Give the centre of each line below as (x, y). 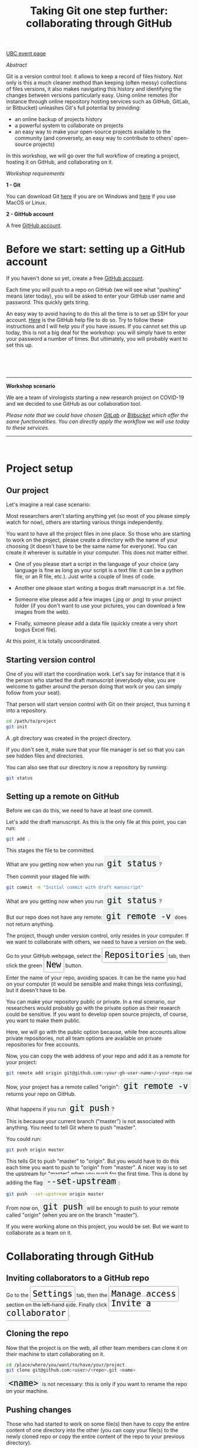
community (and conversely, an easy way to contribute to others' (94, 138)
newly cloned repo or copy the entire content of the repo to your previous (95, 1437)
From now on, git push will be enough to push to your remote (93, 1207)
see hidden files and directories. (45, 756)
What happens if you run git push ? (60, 1108)
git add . (18, 839)
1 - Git (13, 185)
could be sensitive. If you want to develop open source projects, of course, (97, 1015)
